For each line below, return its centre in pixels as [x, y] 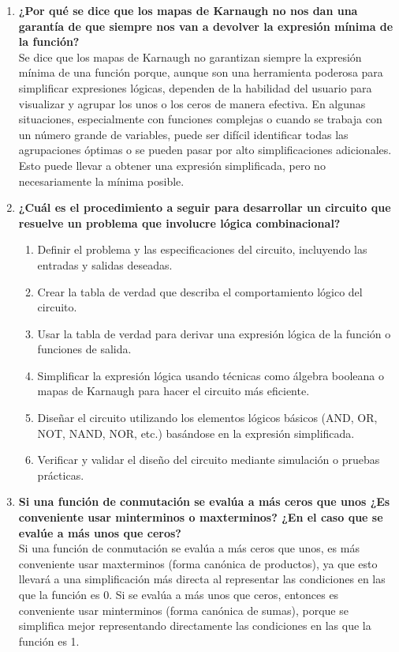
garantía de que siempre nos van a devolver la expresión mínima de [206, 26]
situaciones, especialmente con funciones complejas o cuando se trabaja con [200, 119]
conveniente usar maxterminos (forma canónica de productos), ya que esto [198, 563]
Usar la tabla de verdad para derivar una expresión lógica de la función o [214, 333]
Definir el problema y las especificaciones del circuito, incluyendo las [202, 249]
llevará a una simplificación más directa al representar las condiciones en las [202, 579]
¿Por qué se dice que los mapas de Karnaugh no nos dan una [188, 10]
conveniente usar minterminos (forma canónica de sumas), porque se [183, 610]
